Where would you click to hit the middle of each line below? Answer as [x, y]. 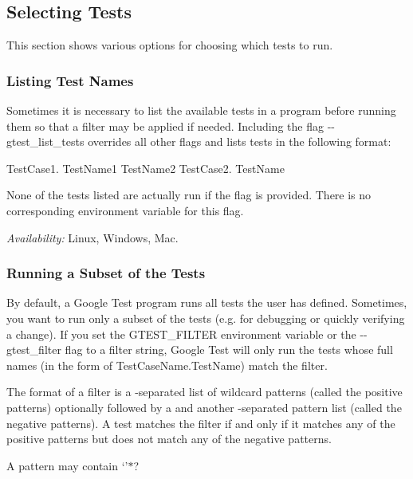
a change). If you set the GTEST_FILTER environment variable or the [181, 334]
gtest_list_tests [45, 141]
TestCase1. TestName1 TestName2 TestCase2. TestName [146, 168]
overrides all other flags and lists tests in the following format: [240, 141]
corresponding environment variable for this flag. [125, 210]
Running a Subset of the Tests [106, 273]
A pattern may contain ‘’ [67, 465]
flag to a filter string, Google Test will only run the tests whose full [229, 349]
